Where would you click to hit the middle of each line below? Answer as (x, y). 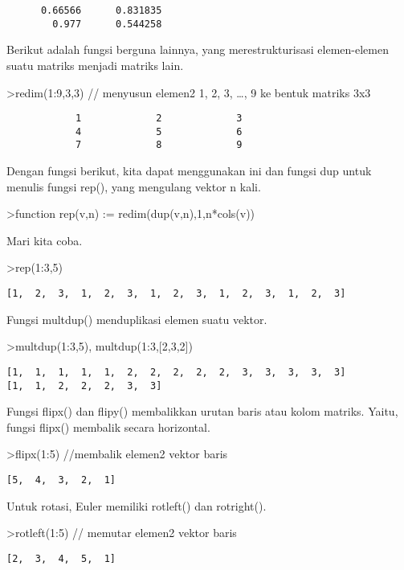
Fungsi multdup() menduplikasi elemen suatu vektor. (137, 319)
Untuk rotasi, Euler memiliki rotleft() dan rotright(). (137, 505)
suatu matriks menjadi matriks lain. (95, 65)
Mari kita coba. (45, 240)
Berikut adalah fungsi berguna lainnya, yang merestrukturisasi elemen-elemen (198, 49)
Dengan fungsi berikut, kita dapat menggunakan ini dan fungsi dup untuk (189, 171)
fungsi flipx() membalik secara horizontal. (108, 426)
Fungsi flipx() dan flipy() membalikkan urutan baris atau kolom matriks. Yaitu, (202, 411)
